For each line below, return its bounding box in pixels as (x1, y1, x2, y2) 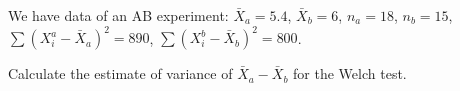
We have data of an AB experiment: (8, 5, 229, 25)
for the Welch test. (293, 63, 407, 84)
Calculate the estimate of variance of (8, 63, 233, 84)
